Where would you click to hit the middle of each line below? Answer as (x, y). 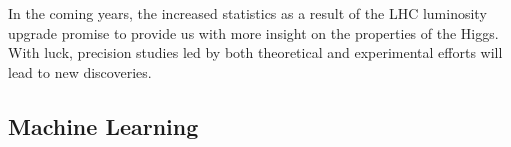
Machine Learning (103, 125)
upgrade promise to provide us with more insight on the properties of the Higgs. (253, 32)
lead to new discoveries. (80, 71)
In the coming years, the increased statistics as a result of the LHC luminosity (247, 13)
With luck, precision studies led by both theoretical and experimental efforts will (255, 52)
